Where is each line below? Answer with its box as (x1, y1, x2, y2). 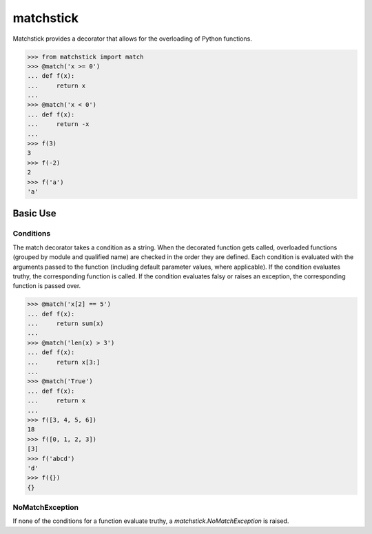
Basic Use (12, 207, 56, 220)
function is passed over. (12, 282, 81, 290)
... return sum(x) (27, 320, 104, 327)
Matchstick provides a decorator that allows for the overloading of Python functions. (12, 34, 253, 43)
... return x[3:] (27, 358, 101, 366)
